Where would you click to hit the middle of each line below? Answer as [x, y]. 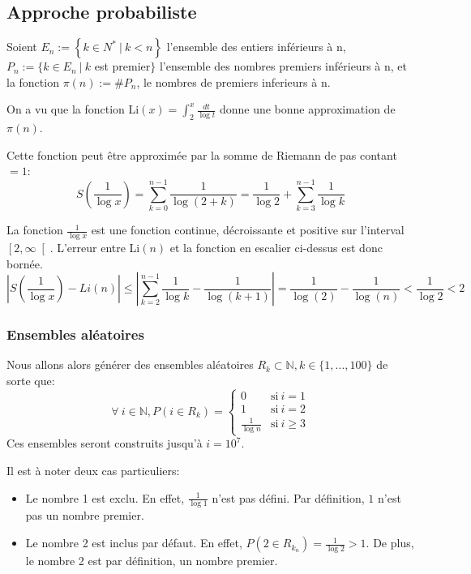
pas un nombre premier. [85, 515]
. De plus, [390, 543]
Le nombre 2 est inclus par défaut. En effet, [134, 543]
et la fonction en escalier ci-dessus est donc [276, 247]
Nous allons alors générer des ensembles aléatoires [130, 364]
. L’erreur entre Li [95, 247]
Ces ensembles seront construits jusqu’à [105, 443]
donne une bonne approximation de [307, 109]
